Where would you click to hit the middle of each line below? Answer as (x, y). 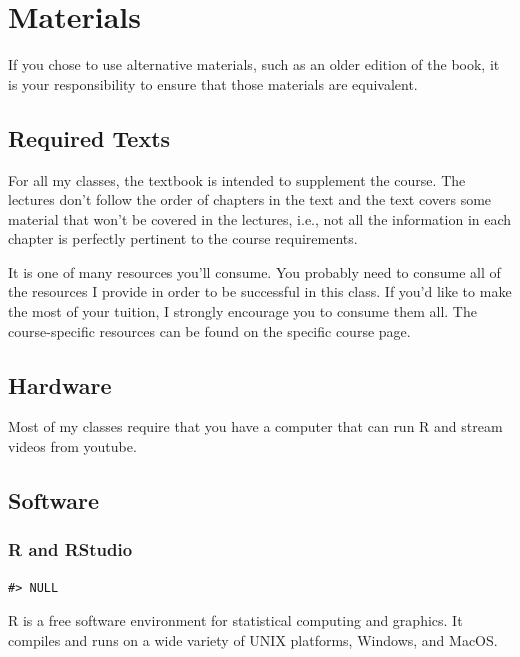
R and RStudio (70, 549)
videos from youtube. (72, 446)
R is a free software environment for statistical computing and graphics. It (235, 620)
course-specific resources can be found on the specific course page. (209, 330)
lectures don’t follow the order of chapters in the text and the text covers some (250, 199)
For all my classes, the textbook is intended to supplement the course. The (237, 179)
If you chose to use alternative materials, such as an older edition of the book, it (254, 64)
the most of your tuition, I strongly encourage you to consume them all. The (242, 311)
